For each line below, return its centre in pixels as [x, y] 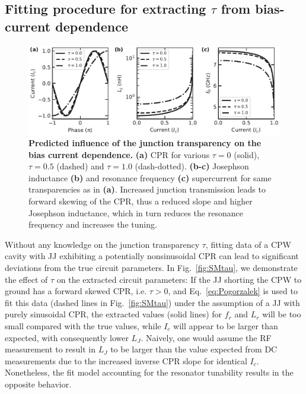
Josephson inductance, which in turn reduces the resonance [136, 212]
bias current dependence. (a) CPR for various [119, 154]
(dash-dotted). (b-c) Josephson [192, 166]
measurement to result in [50, 349]
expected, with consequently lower [67, 337]
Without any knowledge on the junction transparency [102, 244]
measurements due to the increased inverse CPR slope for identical [126, 360]
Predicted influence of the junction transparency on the [145, 143]
